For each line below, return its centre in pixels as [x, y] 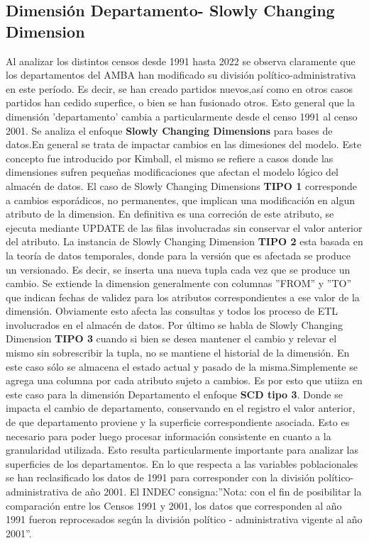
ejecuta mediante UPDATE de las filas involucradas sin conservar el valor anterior [184, 227]
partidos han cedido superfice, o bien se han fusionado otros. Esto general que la [180, 102]
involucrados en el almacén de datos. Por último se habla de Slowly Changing [174, 324]
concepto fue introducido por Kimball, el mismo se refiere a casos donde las [170, 158]
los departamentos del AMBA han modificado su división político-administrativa [181, 75]
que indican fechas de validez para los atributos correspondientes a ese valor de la [183, 297]
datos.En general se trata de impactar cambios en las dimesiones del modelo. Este [184, 144]
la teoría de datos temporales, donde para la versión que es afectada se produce [178, 255]
